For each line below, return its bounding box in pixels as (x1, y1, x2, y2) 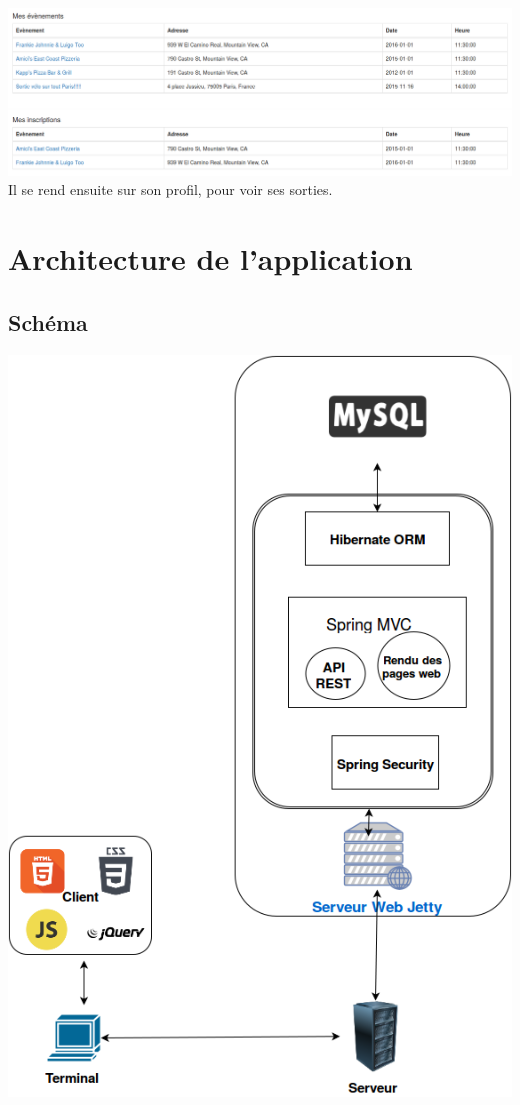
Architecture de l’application (8, 238, 413, 279)
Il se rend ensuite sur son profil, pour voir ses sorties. (8, 179, 333, 200)
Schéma (8, 306, 88, 337)
